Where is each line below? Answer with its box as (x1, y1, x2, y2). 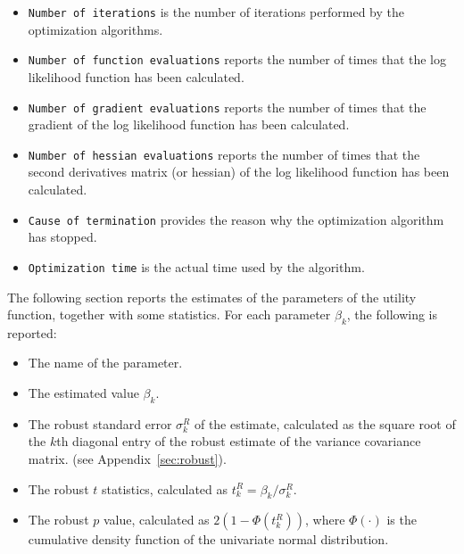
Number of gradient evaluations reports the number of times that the (28, 97, 427, 116)
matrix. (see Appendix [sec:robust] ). (28, 450, 227, 468)
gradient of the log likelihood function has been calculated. (28, 115, 350, 134)
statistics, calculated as (101, 479, 228, 498)
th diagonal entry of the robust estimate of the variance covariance (56, 432, 421, 451)
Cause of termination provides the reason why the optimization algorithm (28, 210, 444, 228)
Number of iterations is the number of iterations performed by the (28, 3, 404, 21)
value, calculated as (103, 510, 210, 529)
